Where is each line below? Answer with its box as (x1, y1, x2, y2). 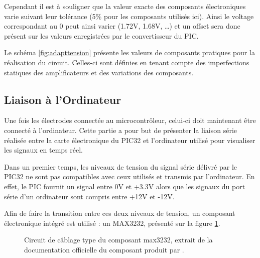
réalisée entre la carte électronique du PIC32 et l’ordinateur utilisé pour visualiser (4, 135, 255, 145)
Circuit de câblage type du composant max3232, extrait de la (24, 234, 213, 245)
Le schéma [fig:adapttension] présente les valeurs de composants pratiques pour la (4, 47, 255, 58)
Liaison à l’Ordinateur (4, 91, 121, 107)
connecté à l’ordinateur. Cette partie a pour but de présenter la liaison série (4, 124, 237, 135)
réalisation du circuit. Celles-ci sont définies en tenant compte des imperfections (4, 57, 249, 67)
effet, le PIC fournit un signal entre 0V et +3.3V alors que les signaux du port (4, 181, 245, 191)
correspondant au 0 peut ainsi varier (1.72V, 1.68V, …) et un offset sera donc (4, 21, 240, 31)
